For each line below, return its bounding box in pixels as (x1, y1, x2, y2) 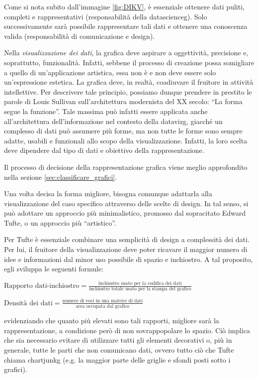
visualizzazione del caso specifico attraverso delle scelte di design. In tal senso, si (4, 198, 249, 208)
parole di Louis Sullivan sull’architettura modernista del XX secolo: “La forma (4, 96, 243, 107)
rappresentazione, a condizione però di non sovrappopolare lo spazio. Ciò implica (4, 325, 251, 335)
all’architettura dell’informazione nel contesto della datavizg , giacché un (4, 116, 223, 126)
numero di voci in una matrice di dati (62, 298, 143, 304)
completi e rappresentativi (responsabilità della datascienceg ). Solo (4, 11, 207, 21)
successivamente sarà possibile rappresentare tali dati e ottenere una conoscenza (4, 21, 248, 31)
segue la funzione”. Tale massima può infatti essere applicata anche (4, 106, 208, 116)
